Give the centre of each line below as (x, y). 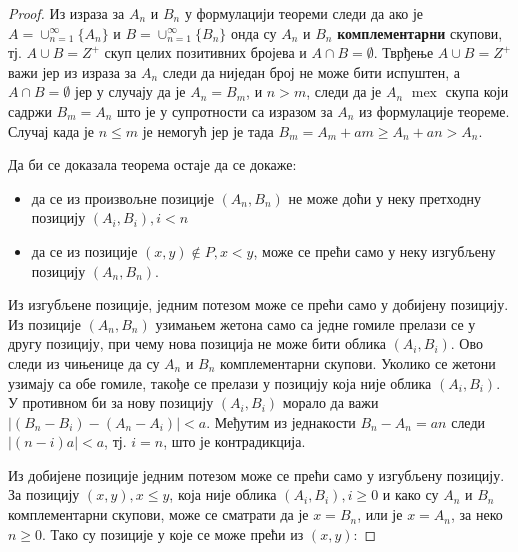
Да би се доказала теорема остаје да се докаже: (152, 164)
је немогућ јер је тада (208, 130)
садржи (30, 110)
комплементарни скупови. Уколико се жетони (358, 362)
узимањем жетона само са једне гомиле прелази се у (315, 323)
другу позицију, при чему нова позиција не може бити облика (197, 343)
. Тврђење (403, 52)
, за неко (476, 514)
